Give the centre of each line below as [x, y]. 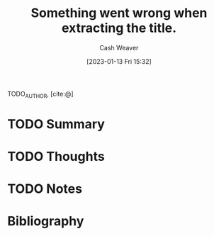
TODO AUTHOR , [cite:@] [40, 95]
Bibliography [46, 221]
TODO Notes [45, 189]
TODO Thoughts [56, 157]
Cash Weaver [119, 47]
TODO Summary [56, 124]
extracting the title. [119, 28]
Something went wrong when [119, 13]
